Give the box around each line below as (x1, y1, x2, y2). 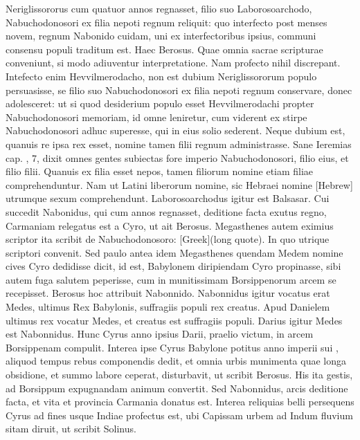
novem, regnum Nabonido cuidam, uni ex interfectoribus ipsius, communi (6, 28, 316, 43)
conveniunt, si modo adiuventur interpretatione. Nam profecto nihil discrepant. (6, 55, 341, 70)
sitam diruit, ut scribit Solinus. (6, 421, 136, 436)
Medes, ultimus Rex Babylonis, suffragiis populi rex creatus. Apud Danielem (6, 300, 330, 314)
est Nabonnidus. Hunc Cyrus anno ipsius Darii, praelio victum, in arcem (6, 327, 314, 341)
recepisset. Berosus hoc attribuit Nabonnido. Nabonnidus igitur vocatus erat (6, 286, 330, 300)
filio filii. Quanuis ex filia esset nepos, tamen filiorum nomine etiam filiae (6, 164, 314, 178)
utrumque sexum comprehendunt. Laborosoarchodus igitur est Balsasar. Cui (6, 191, 330, 205)
